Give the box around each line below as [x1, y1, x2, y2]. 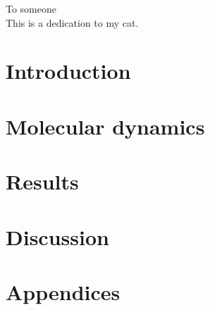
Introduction [6, 56, 131, 85]
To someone [6, 1, 57, 15]
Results [6, 167, 79, 196]
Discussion [6, 222, 109, 251]
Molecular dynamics [6, 111, 205, 140]
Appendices [6, 277, 121, 306]
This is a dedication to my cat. [6, 15, 139, 30]
